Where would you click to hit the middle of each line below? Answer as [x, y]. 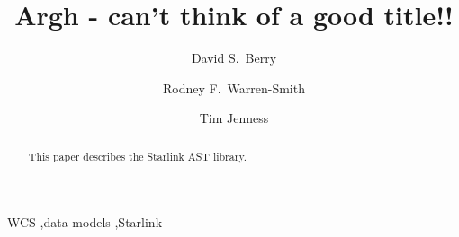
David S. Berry [234, 58]
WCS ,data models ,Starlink [85, 222]
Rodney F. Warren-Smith [234, 88]
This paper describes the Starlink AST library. [137, 156]
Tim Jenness [234, 118]
